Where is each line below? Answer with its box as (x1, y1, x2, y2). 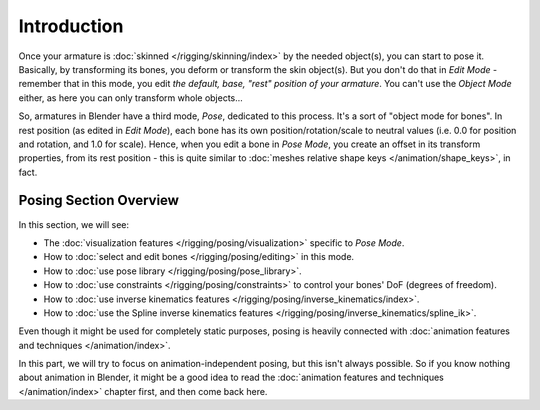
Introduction (18, 15, 124, 37)
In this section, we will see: (18, 218, 130, 230)
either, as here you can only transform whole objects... (18, 91, 244, 104)
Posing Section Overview (18, 192, 180, 209)
